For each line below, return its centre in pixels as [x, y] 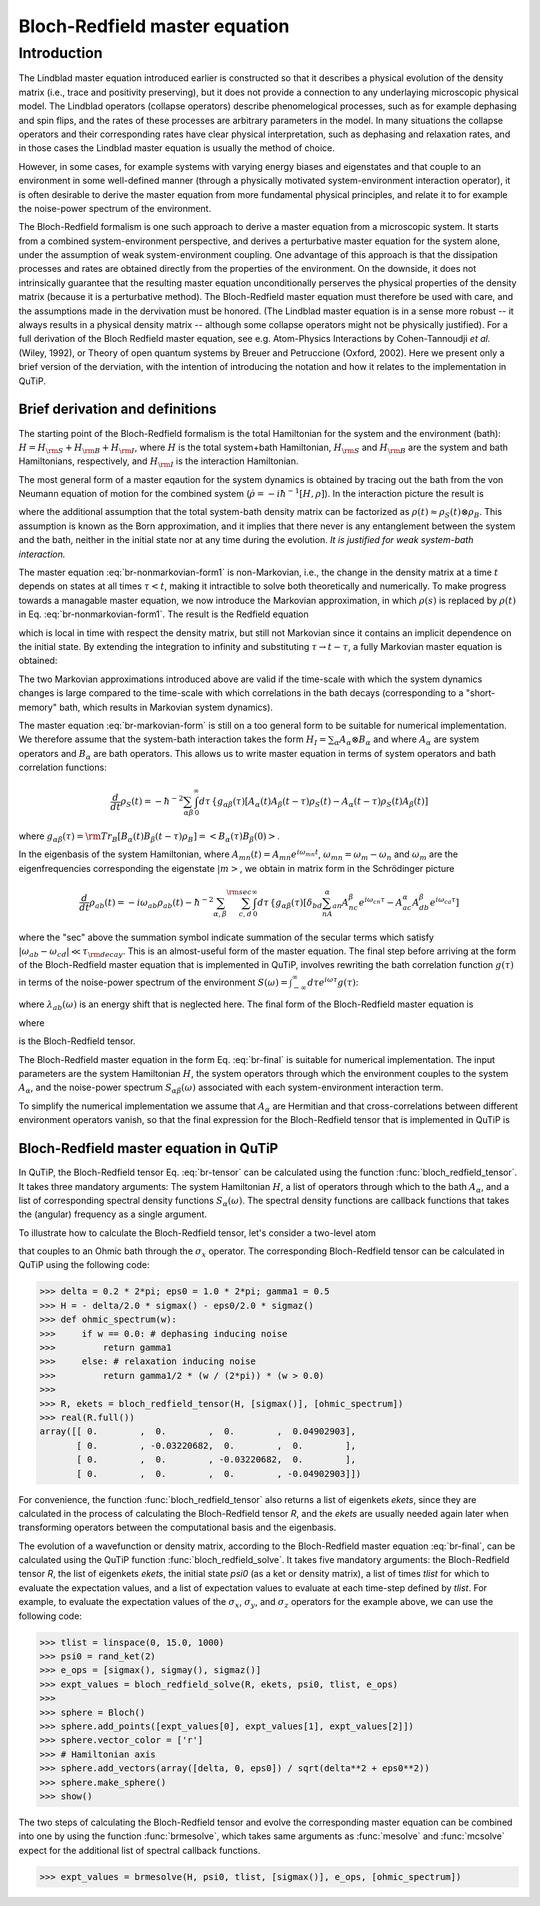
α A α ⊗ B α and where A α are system [407, 740]
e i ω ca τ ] [444, 901]
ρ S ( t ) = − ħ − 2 [152, 802]
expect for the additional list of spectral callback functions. [139, 1850]
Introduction [60, 53]
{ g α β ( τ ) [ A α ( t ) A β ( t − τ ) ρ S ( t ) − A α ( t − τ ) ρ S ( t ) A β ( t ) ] [320, 803]
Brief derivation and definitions [117, 409]
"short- [480, 693]
